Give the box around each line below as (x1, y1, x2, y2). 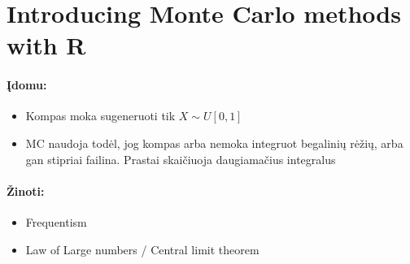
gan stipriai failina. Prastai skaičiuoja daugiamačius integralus (25, 150, 336, 167)
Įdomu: (7, 76, 47, 93)
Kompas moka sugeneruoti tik (25, 107, 176, 124)
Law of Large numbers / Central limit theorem (25, 240, 260, 258)
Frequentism (25, 213, 87, 230)
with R (7, 28, 86, 62)
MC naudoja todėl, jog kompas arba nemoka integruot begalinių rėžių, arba (25, 134, 403, 151)
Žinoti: (7, 182, 45, 199)
